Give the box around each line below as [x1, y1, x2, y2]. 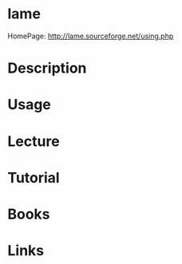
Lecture [7, 132, 61, 150]
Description [7, 59, 87, 77]
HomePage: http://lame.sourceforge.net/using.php [7, 31, 174, 41]
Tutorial [7, 168, 61, 187]
